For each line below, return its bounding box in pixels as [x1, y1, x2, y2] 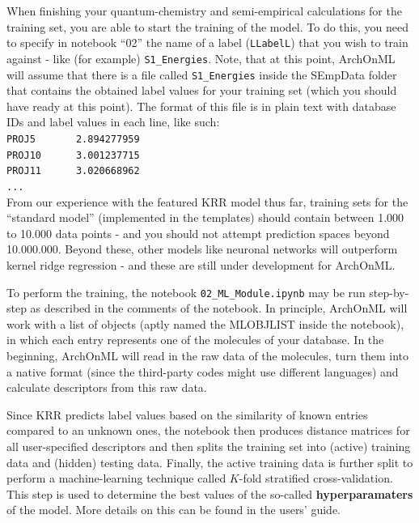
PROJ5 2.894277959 [6, 133, 140, 145]
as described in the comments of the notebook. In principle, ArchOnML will [30, 300, 408, 317]
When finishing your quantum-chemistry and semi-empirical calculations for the [6, 2, 402, 19]
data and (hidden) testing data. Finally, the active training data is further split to [6, 453, 413, 470]
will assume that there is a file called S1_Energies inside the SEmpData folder [6, 66, 397, 83]
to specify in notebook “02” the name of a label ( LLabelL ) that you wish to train [6, 34, 408, 51]
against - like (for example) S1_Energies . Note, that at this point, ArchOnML [6, 49, 396, 66]
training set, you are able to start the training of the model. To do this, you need [6, 18, 409, 35]
